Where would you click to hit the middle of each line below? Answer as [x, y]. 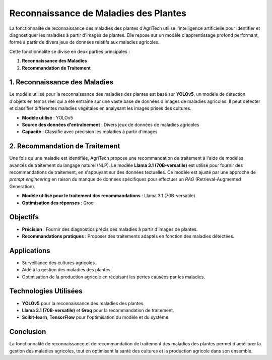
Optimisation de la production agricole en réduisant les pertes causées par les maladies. [113, 277]
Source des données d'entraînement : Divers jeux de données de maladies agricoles [111, 125]
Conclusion [28, 332]
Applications [30, 250]
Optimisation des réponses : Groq [58, 203]
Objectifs [24, 217]
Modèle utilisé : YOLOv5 [47, 117]
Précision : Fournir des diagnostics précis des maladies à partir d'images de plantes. [110, 229]
